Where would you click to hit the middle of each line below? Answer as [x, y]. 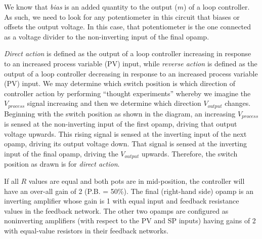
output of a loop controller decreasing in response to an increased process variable [131, 73]
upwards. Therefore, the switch [189, 154]
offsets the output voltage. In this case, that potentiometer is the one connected [128, 27]
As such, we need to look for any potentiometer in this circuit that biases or [122, 16]
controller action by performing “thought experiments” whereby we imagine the [127, 93]
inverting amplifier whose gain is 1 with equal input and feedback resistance [122, 201]
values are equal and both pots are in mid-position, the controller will [137, 181]
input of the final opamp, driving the [61, 154]
